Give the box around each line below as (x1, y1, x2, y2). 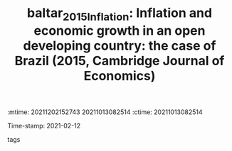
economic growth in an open (33, 23, 206, 38)
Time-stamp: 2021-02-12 (7, 121, 81, 130)
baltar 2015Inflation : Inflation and (27, 5, 212, 23)
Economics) (83, 67, 156, 84)
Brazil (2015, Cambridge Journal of (14, 52, 225, 69)
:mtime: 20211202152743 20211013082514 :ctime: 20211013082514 (7, 108, 203, 116)
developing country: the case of (23, 38, 216, 54)
